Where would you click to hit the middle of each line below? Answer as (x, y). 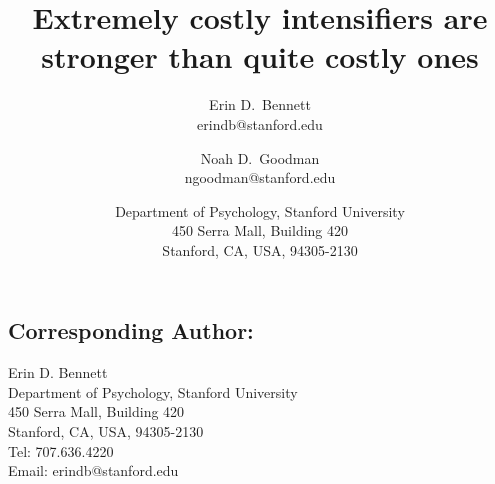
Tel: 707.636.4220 (61, 450)
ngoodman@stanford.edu (260, 177)
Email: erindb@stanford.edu (93, 470)
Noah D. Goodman (260, 157)
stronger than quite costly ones (260, 56)
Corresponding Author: (131, 330)
